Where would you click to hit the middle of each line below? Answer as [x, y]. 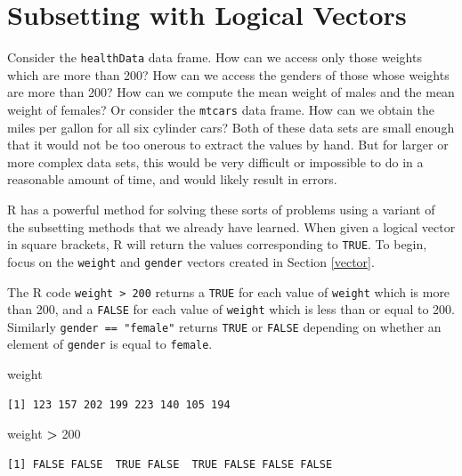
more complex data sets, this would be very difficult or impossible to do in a [215, 161]
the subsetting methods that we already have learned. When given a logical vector [231, 226]
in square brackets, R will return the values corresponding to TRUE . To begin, [217, 244]
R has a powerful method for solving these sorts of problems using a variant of [221, 209]
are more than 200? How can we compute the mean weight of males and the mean [231, 92]
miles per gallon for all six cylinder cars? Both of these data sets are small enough [231, 127]
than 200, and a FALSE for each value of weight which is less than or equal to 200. [231, 309]
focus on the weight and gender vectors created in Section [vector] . [191, 261]
